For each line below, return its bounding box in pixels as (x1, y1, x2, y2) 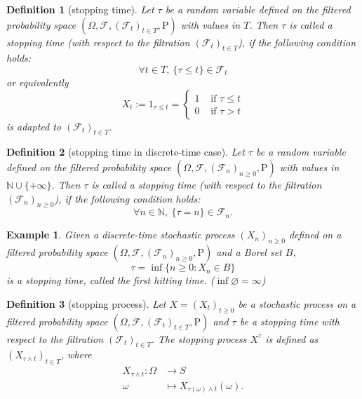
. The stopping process (151, 331, 247, 346)
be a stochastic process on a (238, 296, 356, 311)
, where (60, 347, 92, 362)
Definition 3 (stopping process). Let (6, 296, 166, 311)
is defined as (265, 331, 319, 346)
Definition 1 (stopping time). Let (6, 2, 154, 16)
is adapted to (6, 119, 61, 133)
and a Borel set (216, 245, 282, 259)
